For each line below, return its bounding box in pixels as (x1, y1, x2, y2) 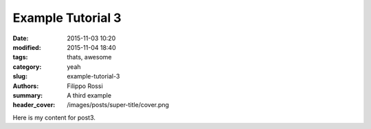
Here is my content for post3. (12, 113, 96, 121)
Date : (12, 34, 29, 42)
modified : (12, 43, 41, 51)
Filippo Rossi (67, 82, 103, 90)
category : (12, 62, 42, 71)
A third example (67, 91, 112, 99)
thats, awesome (67, 53, 112, 61)
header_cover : (12, 101, 56, 109)
